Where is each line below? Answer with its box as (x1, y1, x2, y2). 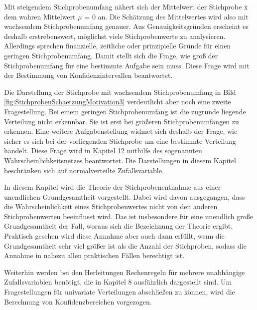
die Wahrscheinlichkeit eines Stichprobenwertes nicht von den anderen (4, 201, 218, 212)
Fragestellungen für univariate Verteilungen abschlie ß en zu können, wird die (4, 287, 235, 297)
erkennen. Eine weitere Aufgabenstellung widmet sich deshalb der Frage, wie (4, 126, 238, 136)
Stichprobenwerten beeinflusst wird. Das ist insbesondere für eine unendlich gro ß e (4, 211, 253, 221)
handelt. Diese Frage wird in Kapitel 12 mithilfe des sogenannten (4, 145, 202, 156)
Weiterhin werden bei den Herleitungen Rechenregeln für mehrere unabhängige (4, 267, 245, 277)
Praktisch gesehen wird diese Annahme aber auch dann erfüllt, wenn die (4, 231, 225, 241)
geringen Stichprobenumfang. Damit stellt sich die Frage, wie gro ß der (4, 50, 218, 60)
